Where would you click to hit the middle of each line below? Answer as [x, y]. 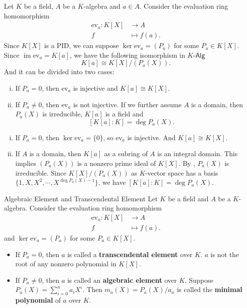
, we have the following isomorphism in [128, 55]
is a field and [124, 114]
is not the [224, 254]
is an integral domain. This [197, 154]
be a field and [188, 198]
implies [26, 163]
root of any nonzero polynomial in [66, 264]
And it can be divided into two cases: [59, 72]
